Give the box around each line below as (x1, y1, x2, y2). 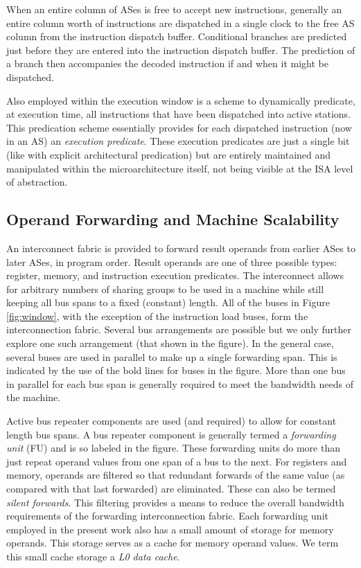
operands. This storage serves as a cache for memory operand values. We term (6, 535, 339, 550)
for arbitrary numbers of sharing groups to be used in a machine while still (6, 281, 324, 296)
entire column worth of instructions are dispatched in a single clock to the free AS (6, 15, 355, 30)
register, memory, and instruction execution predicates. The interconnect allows (6, 268, 344, 283)
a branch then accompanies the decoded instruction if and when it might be (6, 56, 328, 71)
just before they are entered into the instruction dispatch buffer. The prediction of (6, 42, 355, 57)
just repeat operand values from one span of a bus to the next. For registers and (6, 454, 347, 468)
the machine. (6, 390, 61, 405)
